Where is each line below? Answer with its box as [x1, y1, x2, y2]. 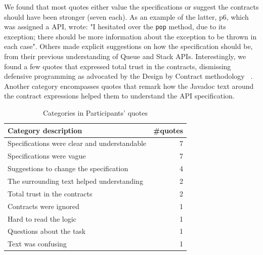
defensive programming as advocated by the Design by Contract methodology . [4, 71, 253, 81]
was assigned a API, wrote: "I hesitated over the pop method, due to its [4, 21, 226, 32]
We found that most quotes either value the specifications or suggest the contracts [4, 2, 259, 12]
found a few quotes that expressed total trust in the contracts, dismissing [4, 61, 231, 71]
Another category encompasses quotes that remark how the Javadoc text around [4, 80, 254, 91]
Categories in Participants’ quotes [42, 108, 148, 118]
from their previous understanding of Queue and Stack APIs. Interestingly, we [4, 51, 246, 62]
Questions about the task [8, 226, 86, 236]
